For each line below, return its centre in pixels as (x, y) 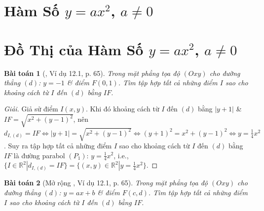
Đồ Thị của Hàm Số (74, 49)
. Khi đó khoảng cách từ (123, 109)
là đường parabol (39, 155)
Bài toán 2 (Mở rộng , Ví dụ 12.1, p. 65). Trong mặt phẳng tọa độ (106, 183)
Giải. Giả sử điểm (31, 109)
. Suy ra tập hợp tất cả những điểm (58, 145)
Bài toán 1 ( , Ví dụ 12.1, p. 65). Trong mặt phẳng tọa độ (92, 73)
